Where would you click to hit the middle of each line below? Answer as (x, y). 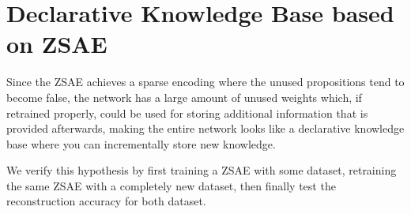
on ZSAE (57, 44)
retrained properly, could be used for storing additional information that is (187, 113)
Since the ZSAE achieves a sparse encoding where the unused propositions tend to (205, 82)
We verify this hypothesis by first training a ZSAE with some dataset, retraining (202, 170)
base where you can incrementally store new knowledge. (141, 143)
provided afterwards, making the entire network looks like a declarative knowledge (205, 128)
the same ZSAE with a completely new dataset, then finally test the (171, 185)
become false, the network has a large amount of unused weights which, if (184, 97)
